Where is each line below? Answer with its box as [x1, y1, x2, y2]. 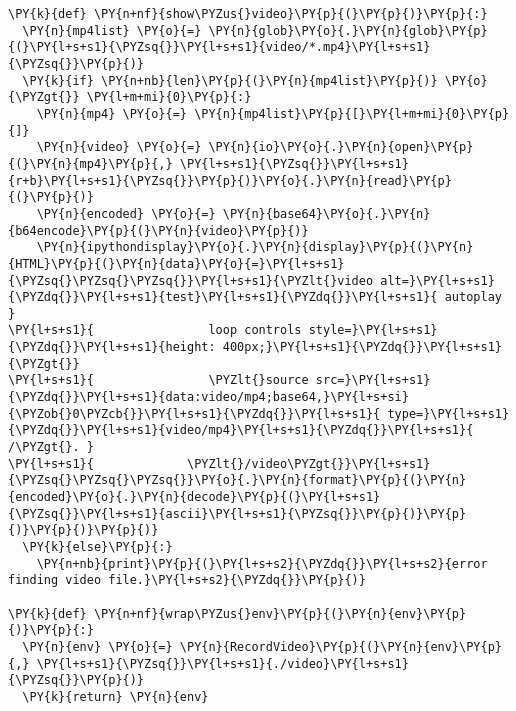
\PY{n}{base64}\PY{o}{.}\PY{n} [222, 206, 431, 221]
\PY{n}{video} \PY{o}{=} [36, 140, 202, 155]
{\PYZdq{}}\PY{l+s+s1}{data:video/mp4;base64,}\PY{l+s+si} [8, 390, 409, 405]
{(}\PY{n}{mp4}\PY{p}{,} [8, 156, 173, 171]
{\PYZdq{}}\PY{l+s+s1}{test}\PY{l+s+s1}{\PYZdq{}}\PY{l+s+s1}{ [8, 290, 438, 305]
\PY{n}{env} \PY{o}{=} [22, 639, 173, 654]
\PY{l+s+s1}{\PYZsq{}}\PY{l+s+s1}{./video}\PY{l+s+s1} [36, 656, 409, 671]
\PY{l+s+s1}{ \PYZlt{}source [8, 373, 309, 388]
